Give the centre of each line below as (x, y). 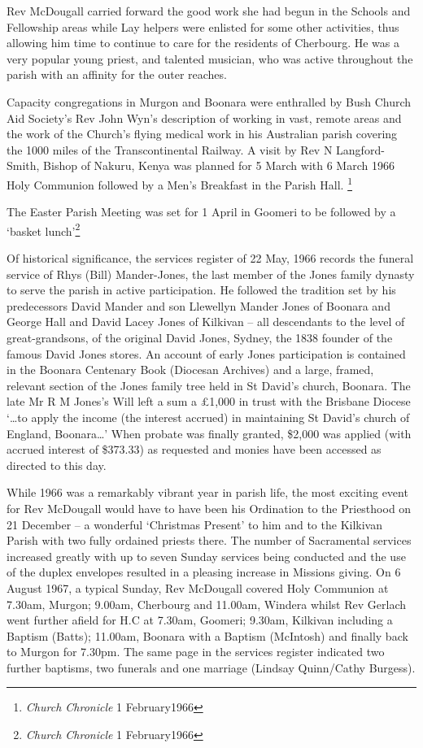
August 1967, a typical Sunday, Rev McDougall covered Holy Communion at (198, 587)
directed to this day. (57, 465)
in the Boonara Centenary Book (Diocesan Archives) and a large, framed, (190, 370)
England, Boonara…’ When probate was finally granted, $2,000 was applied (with (209, 433)
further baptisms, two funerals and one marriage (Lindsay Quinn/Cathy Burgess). (211, 667)
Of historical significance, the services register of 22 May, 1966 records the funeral (210, 258)
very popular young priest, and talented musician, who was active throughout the (210, 58)
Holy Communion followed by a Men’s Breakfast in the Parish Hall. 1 (179, 183)
